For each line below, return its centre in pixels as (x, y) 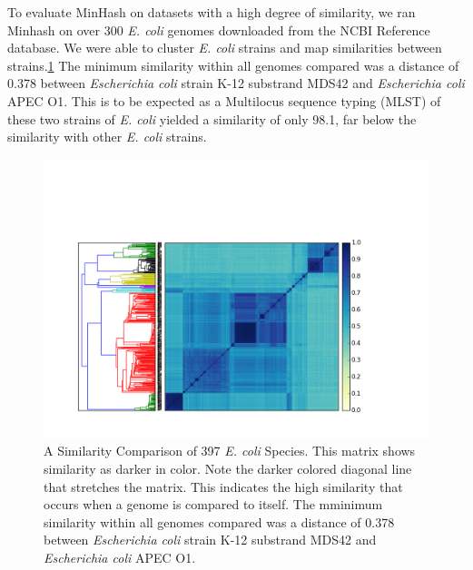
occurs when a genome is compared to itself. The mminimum (213, 504)
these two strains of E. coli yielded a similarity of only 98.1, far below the (212, 118)
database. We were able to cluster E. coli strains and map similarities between (225, 48)
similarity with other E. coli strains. (107, 137)
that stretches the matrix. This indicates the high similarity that (223, 486)
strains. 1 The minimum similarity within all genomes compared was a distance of (233, 65)
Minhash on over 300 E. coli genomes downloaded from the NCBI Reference (219, 29)
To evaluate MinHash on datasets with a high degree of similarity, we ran (212, 12)
